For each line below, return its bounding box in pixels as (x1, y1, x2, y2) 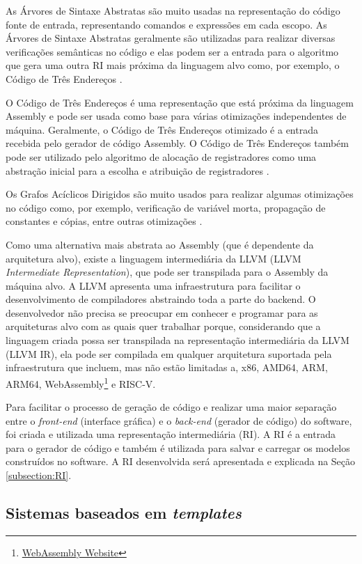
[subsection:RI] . (6, 468, 72, 483)
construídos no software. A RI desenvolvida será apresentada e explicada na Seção (6, 454, 356, 469)
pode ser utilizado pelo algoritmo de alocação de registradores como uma (6, 149, 317, 164)
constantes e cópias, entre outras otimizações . (6, 214, 203, 228)
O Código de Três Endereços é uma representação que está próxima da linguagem (6, 95, 354, 109)
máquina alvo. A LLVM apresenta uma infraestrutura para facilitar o (6, 278, 301, 292)
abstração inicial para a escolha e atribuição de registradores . (6, 163, 269, 178)
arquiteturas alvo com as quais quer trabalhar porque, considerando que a (6, 319, 321, 334)
